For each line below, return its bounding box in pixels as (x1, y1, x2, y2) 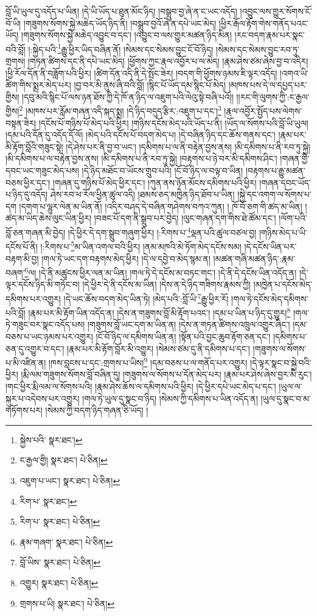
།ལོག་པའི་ (279, 212, 307, 224)
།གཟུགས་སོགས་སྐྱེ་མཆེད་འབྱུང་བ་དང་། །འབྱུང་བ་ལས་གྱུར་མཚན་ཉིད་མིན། (21, 29, 232, 41)
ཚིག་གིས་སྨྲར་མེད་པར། (5, 78, 71, 91)
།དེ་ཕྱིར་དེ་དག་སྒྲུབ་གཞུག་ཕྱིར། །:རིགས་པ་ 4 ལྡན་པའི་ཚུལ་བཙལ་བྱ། (68, 224, 257, 238)
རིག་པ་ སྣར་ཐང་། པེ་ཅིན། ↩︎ (19, 515, 100, 528)
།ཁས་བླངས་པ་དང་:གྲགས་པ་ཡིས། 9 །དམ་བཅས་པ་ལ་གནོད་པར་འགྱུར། (49, 355, 248, 369)
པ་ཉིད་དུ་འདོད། (5, 188, 48, 201)
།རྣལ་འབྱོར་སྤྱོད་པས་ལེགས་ (224, 105, 302, 117)
